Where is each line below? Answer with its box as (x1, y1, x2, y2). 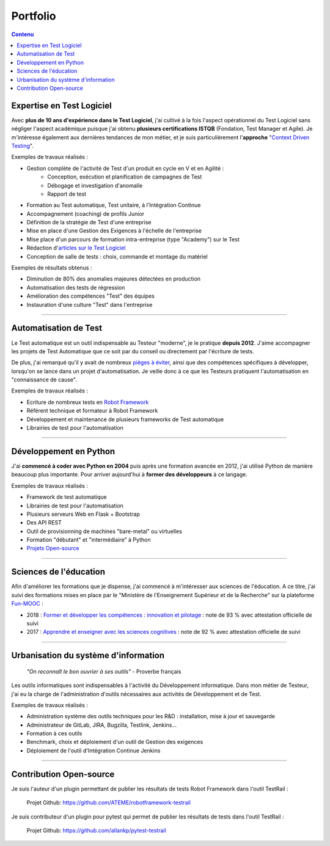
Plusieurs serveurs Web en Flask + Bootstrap (26, 510, 141, 518)
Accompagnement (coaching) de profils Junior (26, 210, 145, 217)
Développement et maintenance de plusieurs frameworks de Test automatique (26, 416, 224, 423)
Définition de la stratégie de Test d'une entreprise (26, 219, 152, 226)
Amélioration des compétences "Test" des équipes (26, 292, 155, 300)
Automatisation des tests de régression (26, 284, 125, 291)
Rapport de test (47, 190, 87, 197)
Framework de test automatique (26, 493, 107, 501)
